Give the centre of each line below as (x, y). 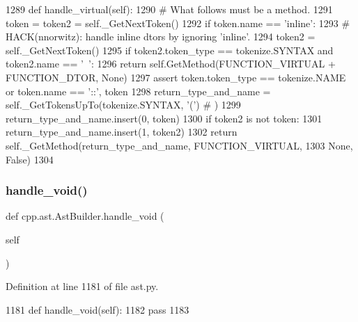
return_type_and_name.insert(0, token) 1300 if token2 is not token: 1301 (164, 118)
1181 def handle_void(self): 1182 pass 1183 (98, 309)
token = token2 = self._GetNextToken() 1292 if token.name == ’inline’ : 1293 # (178, 23)
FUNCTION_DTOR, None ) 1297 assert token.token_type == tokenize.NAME (176, 77)
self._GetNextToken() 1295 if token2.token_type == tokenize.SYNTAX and (170, 50)
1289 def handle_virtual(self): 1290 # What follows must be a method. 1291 (169, 9)
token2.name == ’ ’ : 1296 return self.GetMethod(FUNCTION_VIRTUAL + (171, 64)
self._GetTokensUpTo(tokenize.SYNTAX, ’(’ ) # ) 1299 (123, 105)
